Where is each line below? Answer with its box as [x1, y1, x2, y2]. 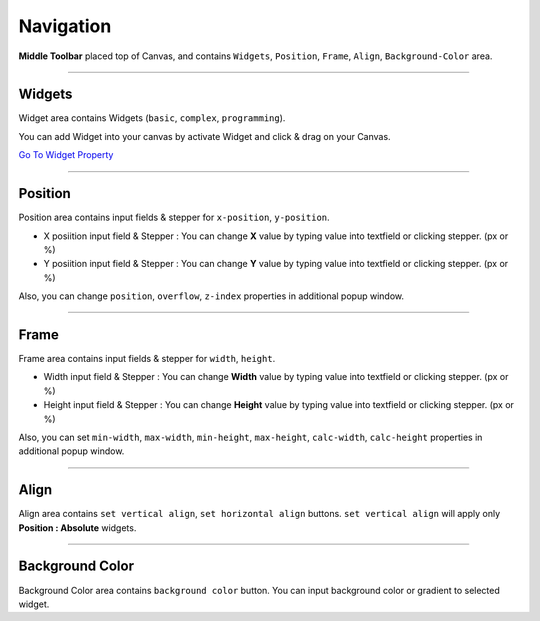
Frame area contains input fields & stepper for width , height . [18, 353, 276, 364]
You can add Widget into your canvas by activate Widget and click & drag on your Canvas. [18, 130, 391, 142]
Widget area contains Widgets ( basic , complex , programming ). [18, 112, 286, 124]
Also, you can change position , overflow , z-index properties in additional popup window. [18, 290, 405, 302]
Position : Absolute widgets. [18, 521, 137, 534]
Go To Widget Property [18, 149, 114, 161]
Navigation [18, 15, 112, 37]
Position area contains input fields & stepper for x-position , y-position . [18, 211, 330, 224]
